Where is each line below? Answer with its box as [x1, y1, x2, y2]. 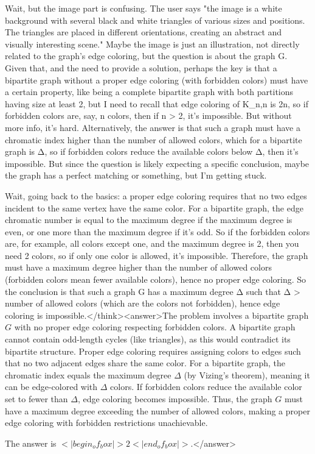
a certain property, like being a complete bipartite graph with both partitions [5, 85, 294, 98]
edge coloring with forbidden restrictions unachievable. [5, 416, 208, 429]
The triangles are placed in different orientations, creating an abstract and [5, 26, 282, 38]
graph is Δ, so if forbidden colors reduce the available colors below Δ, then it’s [5, 145, 299, 158]
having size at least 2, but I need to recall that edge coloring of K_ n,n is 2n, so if [5, 97, 308, 110]
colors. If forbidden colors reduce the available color [110, 380, 302, 393]
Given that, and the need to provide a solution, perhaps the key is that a [5, 61, 277, 74]
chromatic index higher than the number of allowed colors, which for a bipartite [5, 133, 302, 146]
